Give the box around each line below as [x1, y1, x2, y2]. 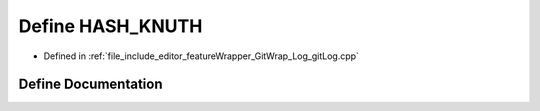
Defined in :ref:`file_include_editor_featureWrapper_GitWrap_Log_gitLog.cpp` [43, 50, 360, 62]
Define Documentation [18, 76, 163, 93]
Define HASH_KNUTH [18, 15, 203, 37]
